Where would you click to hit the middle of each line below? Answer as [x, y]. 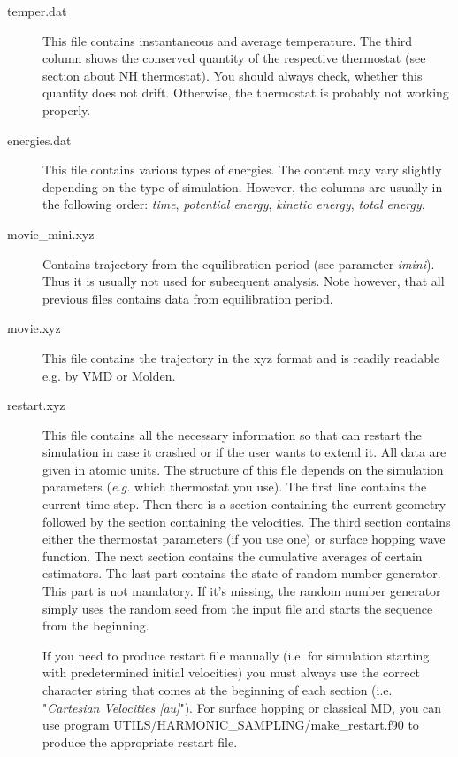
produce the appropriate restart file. [140, 742]
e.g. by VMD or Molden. [109, 375]
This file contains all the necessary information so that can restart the [232, 434]
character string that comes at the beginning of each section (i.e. [218, 690]
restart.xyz [36, 405]
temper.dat [37, 11]
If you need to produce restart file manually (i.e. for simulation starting [236, 655]
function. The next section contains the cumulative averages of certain [233, 556]
